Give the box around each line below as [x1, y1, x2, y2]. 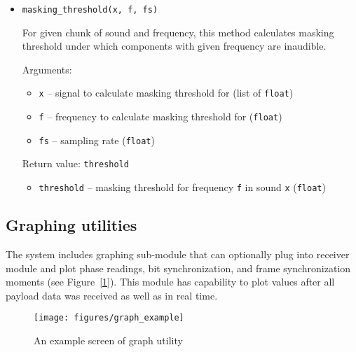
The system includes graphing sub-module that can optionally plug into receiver [6, 246, 350, 261]
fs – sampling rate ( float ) [39, 132, 155, 147]
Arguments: [22, 62, 72, 76]
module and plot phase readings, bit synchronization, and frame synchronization [6, 260, 351, 275]
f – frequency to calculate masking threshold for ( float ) [39, 109, 282, 124]
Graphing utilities [6, 214, 137, 236]
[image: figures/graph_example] [34, 313, 184, 323]
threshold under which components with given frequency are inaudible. [22, 38, 327, 53]
